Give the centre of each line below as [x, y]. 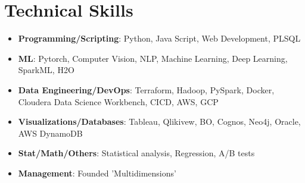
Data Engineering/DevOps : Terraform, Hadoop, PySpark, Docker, [146, 89]
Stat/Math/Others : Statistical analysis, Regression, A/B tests [136, 153]
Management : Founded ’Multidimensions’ [97, 173]
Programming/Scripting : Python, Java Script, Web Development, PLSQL [159, 38]
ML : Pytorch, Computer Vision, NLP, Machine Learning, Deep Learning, [153, 58]
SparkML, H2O [46, 70]
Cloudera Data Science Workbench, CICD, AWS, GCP [118, 101]
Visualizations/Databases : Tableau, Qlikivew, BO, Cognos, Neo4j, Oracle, [159, 122]
